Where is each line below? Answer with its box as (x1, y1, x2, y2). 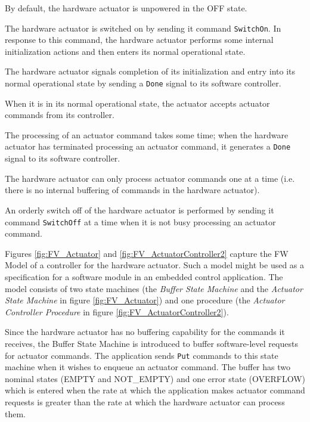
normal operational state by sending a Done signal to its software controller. (5, 77, 281, 89)
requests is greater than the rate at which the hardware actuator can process (5, 395, 285, 408)
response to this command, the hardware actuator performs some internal (5, 33, 274, 46)
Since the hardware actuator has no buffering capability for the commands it (5, 325, 285, 338)
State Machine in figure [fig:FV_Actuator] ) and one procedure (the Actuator (5, 294, 285, 306)
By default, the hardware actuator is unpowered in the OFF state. (5, 2, 247, 14)
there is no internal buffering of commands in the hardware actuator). (5, 184, 260, 196)
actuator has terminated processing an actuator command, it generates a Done (5, 140, 291, 153)
